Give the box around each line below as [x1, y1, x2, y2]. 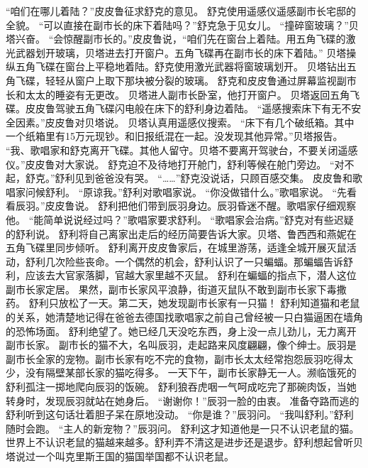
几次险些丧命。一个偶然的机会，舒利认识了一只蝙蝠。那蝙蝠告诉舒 [45, 254, 353, 268]
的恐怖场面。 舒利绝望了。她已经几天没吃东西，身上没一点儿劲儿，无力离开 [6, 323, 357, 338]
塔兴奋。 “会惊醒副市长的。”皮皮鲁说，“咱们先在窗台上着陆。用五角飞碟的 [6, 31, 346, 46]
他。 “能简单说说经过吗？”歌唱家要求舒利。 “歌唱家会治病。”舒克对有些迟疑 [6, 212, 354, 227]
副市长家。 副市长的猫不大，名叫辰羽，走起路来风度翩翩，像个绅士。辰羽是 [6, 337, 357, 352]
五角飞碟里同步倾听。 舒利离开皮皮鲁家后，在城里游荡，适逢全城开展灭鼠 [6, 240, 347, 255]
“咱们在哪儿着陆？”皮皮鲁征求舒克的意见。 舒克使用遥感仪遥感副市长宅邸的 [6, 4, 356, 18]
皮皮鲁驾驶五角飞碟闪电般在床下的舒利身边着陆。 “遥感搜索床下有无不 [25, 101, 352, 116]
